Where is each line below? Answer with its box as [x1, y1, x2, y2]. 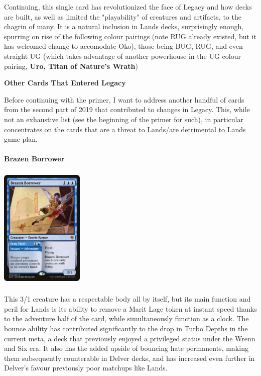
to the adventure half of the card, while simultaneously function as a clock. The [4, 313, 249, 324]
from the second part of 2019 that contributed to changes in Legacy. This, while [4, 104, 250, 115]
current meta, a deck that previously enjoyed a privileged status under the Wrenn [4, 333, 255, 343]
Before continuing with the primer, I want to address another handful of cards [4, 94, 244, 105]
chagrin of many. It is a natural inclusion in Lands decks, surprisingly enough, [4, 21, 244, 32]
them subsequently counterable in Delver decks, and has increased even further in [4, 352, 255, 363]
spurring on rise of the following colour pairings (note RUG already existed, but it [4, 31, 256, 41]
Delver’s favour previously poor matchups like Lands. [4, 362, 168, 373]
